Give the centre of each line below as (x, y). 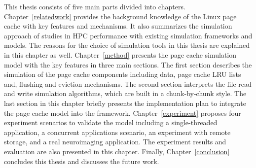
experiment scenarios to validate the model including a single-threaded (111, 122)
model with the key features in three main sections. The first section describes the (128, 64)
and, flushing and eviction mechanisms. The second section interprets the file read (128, 84)
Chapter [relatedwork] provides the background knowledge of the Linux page (120, 16)
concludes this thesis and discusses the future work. (82, 161)
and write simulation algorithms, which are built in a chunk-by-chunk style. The (125, 93)
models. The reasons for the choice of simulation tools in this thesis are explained (127, 45)
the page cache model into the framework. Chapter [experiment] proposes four (123, 113)
